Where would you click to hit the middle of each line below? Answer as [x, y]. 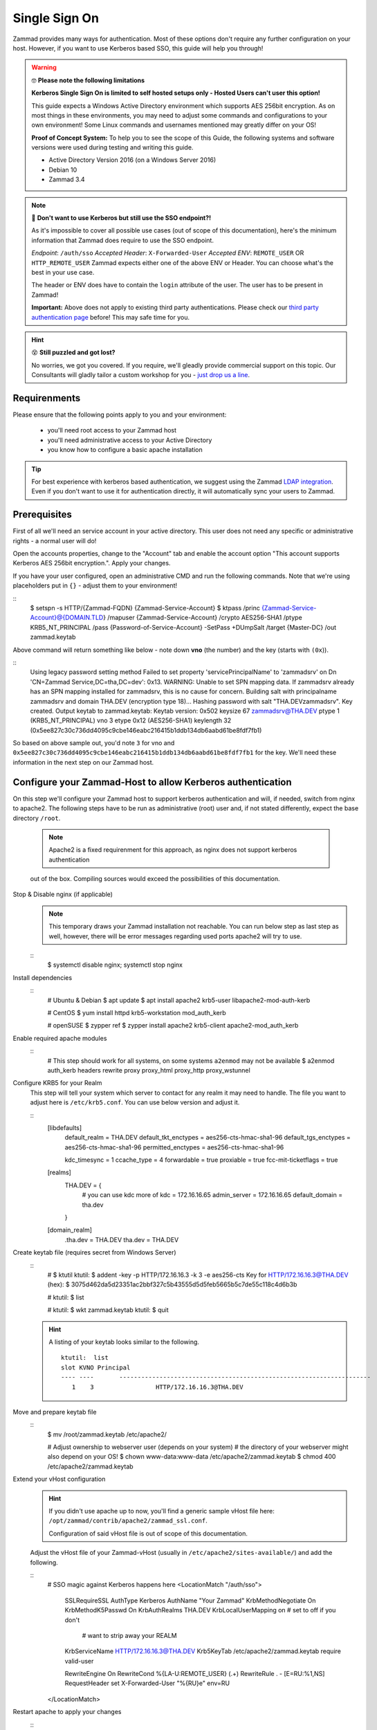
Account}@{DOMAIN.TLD [67, 618]
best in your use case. [63, 272]
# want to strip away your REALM [129, 1635]
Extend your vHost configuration [59, 1479]
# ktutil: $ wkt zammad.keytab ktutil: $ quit [108, 1310]
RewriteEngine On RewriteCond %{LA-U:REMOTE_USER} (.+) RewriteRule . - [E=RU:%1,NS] [195, 1674]
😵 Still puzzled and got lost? [73, 352]
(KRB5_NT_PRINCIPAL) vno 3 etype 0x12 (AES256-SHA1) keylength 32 [131, 720]
